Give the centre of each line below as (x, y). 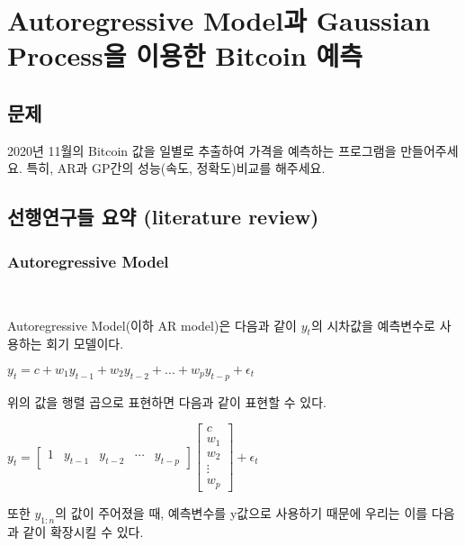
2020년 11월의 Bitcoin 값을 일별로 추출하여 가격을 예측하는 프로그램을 (202, 150)
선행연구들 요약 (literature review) (163, 217)
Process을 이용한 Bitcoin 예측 (185, 55)
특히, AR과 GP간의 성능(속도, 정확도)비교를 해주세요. (176, 168)
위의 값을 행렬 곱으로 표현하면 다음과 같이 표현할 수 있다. (167, 401)
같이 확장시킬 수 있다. (83, 531)
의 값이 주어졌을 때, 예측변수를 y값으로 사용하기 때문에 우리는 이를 (241, 512)
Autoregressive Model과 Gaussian (219, 20)
